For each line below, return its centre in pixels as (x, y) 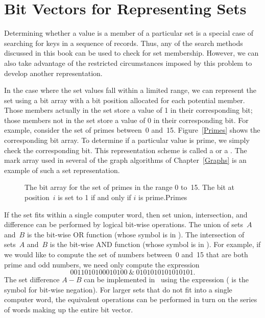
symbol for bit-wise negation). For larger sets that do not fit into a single (118, 289)
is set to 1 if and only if (94, 197)
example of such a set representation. (62, 170)
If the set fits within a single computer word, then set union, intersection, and (126, 214)
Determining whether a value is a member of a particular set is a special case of (129, 33)
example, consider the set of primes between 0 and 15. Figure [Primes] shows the (132, 130)
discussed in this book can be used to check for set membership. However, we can (131, 53)
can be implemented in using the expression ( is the (166, 279)
